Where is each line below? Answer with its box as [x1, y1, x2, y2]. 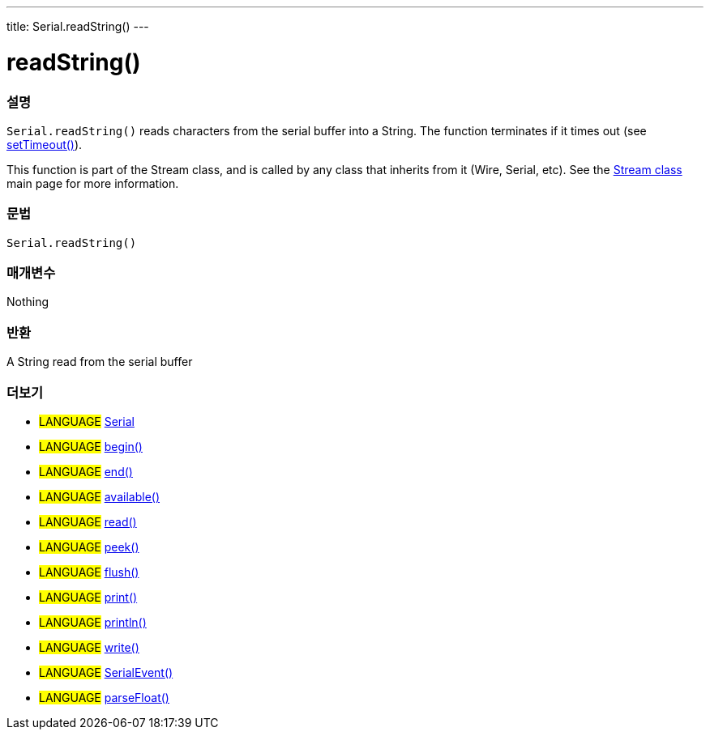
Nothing [6, 295, 49, 309]
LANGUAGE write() [39, 640, 139, 654]
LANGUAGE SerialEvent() [39, 665, 173, 679]
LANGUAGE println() [39, 615, 147, 629]
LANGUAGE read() [39, 514, 137, 529]
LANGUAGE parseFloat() [39, 690, 169, 704]
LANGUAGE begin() [39, 439, 143, 453]
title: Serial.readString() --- [6, 19, 149, 33]
